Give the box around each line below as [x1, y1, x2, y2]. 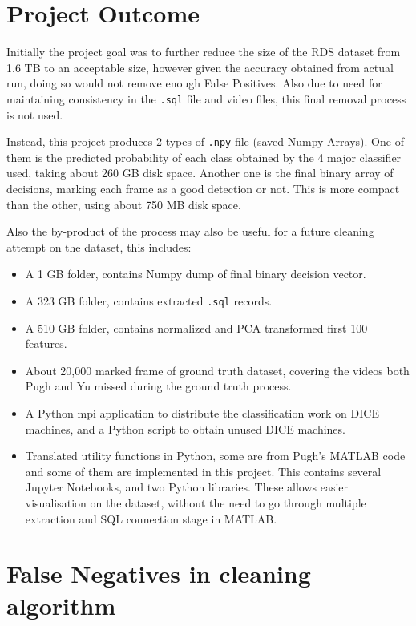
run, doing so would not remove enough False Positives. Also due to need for [6, 75, 382, 91]
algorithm [6, 588, 116, 621]
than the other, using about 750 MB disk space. [6, 196, 241, 212]
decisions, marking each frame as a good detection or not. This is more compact [6, 180, 400, 196]
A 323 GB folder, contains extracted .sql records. [25, 292, 273, 309]
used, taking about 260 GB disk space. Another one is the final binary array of [6, 164, 394, 181]
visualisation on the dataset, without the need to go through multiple [25, 494, 366, 511]
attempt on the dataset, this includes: [6, 238, 192, 255]
